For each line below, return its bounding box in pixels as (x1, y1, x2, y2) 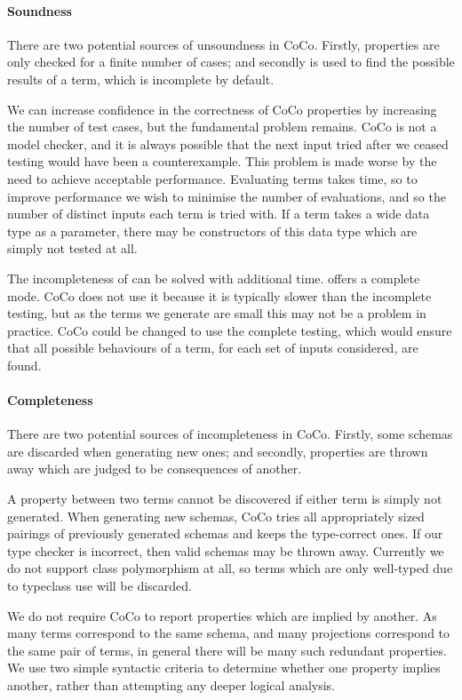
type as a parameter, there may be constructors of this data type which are (7, 221, 418, 240)
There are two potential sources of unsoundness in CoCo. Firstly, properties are (7, 35, 440, 53)
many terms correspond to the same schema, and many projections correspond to (7, 624, 450, 642)
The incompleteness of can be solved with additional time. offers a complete (7, 268, 420, 287)
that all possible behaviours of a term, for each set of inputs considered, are (7, 338, 418, 357)
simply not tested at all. (7, 239, 138, 258)
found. (7, 355, 42, 374)
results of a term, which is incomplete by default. (7, 69, 275, 88)
